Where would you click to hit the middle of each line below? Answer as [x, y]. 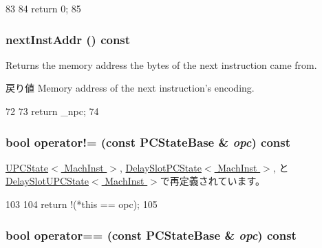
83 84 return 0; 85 [43, 8]
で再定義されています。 [213, 181]
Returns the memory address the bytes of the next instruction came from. [161, 64]
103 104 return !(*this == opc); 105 [82, 204]
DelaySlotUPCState [47, 181]
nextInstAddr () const [68, 39]
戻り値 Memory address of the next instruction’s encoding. [130, 88]
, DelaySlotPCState [160, 167]
